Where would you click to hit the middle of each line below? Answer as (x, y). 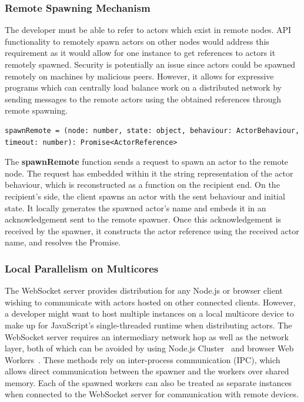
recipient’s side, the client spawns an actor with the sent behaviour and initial (145, 196)
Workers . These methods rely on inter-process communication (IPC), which (143, 359)
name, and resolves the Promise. (63, 242)
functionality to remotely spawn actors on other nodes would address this (137, 41)
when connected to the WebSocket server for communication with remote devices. (152, 394)
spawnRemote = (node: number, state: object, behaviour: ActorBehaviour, (152, 130)
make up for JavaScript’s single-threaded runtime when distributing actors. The (148, 325)
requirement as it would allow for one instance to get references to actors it (140, 53)
